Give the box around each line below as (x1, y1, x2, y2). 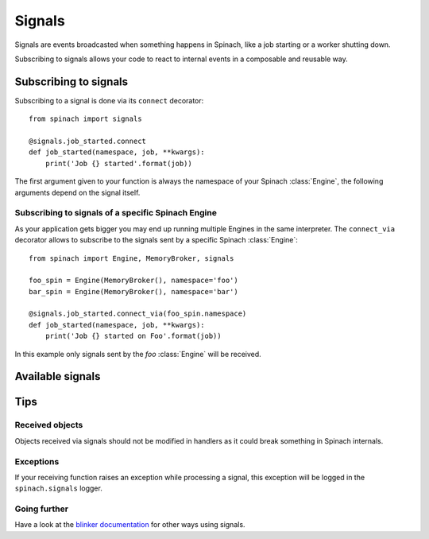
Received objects (14, 420, 83, 431)
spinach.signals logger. (14, 483, 102, 493)
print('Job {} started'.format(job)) (44, 159, 192, 168)
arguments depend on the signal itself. (14, 188, 141, 197)
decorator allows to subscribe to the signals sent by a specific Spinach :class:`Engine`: (14, 235, 298, 245)
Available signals (14, 370, 101, 383)
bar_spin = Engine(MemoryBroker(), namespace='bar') (29, 287, 238, 296)
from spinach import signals (29, 114, 142, 123)
